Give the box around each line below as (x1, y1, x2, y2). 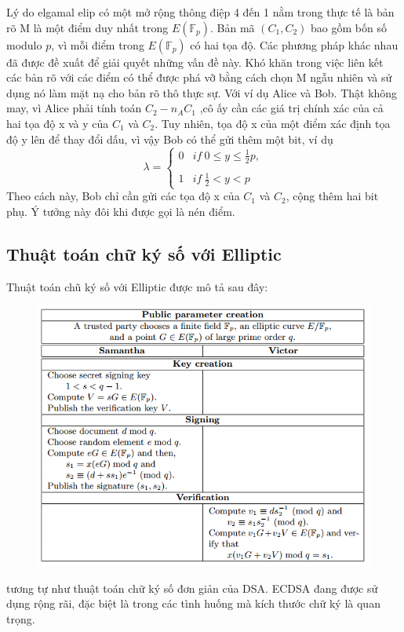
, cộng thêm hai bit (286, 188, 379, 204)
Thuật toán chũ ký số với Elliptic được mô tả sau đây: (6, 278, 268, 294)
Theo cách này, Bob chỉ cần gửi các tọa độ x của (6, 188, 240, 204)
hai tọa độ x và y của (6, 115, 109, 131)
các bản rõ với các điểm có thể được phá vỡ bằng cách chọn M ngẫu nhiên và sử (6, 69, 392, 86)
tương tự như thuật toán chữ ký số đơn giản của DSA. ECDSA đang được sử (6, 579, 378, 596)
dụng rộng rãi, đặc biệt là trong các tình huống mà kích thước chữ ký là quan (6, 595, 380, 612)
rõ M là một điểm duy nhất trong (6, 19, 169, 35)
